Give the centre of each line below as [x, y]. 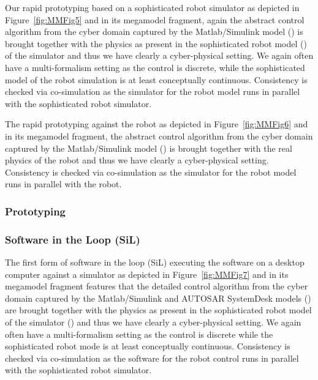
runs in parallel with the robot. [63, 184]
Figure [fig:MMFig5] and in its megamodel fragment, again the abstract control [155, 19]
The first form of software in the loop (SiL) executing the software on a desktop [155, 262]
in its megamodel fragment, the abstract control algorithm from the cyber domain [159, 136]
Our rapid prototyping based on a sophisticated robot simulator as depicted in [152, 7]
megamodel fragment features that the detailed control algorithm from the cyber [157, 286]
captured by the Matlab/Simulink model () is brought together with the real [149, 148]
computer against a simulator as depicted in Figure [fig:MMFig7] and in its [147, 274]
